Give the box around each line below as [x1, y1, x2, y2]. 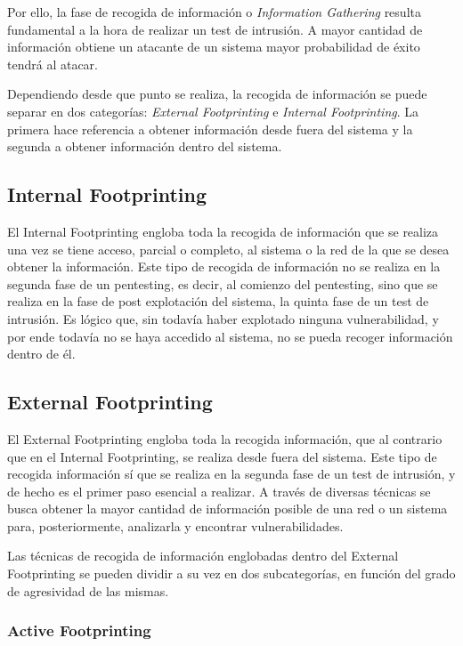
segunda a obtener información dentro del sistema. [7, 137, 282, 156]
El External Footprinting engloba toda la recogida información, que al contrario [7, 429, 443, 448]
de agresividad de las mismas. [7, 581, 169, 600]
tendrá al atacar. [7, 54, 98, 73]
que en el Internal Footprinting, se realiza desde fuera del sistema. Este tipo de [7, 447, 437, 465]
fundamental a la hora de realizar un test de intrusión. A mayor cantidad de [7, 20, 423, 38]
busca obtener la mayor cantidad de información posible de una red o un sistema [7, 499, 448, 518]
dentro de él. [7, 344, 76, 363]
